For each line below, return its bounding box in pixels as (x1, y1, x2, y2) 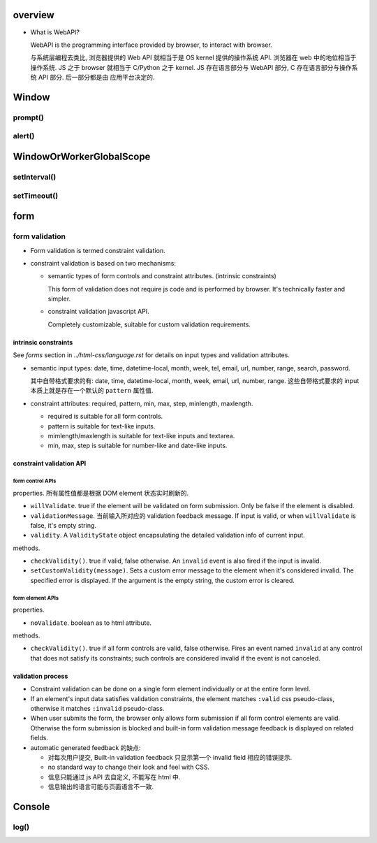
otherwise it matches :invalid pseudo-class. (30, 704, 165, 712)
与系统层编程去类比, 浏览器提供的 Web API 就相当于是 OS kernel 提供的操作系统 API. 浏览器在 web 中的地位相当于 (30, 53, 357, 62)
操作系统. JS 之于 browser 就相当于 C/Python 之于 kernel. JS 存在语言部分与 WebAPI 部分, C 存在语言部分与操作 (30, 63, 352, 71)
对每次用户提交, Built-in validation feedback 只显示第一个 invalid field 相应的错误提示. (47, 753, 293, 761)
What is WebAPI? (30, 28, 80, 36)
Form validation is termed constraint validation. (30, 246, 165, 254)
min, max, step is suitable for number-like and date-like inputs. (47, 441, 228, 450)
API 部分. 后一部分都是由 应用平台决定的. (38, 73, 155, 82)
